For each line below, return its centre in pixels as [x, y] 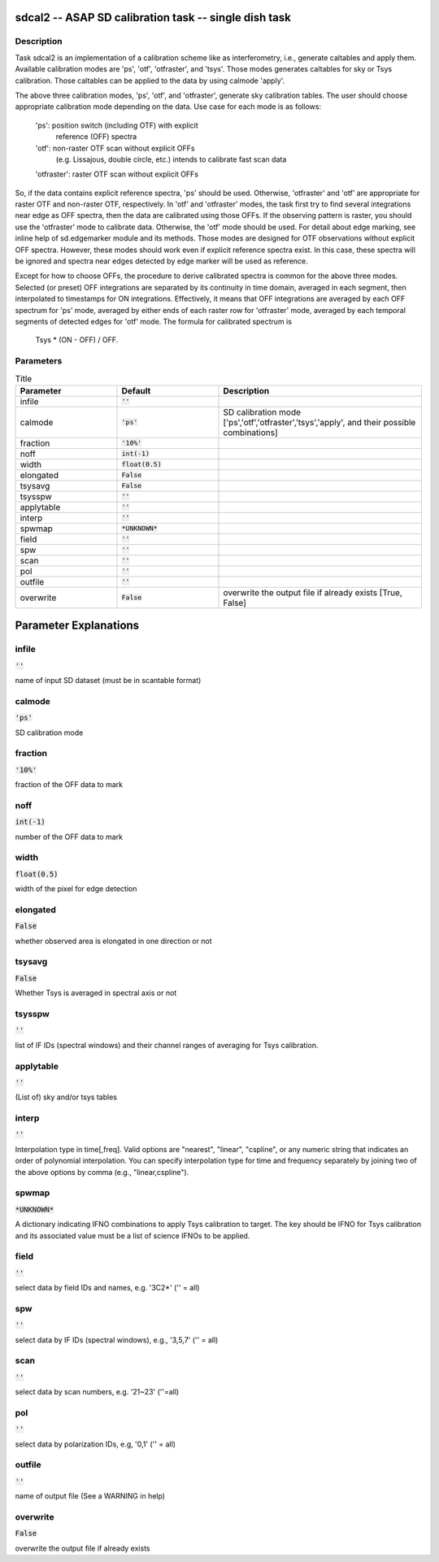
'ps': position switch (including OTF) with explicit [117, 125]
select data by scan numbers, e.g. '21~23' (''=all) [97, 1392]
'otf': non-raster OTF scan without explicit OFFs [115, 148]
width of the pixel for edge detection [76, 889]
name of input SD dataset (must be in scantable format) [108, 681]
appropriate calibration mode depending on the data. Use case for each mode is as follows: [168, 107]
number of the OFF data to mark [69, 837]
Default [136, 390]
